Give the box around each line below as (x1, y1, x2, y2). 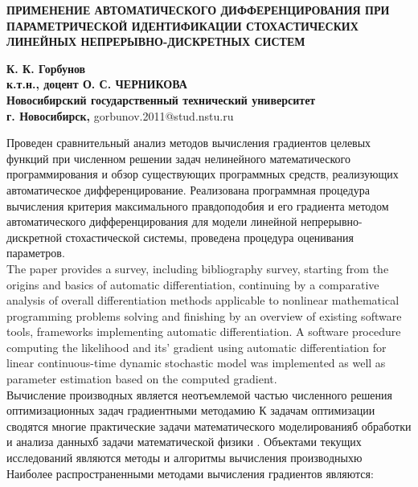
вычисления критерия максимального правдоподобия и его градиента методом (6, 197, 389, 214)
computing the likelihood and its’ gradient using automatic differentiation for (6, 338, 387, 355)
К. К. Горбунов (6, 59, 86, 76)
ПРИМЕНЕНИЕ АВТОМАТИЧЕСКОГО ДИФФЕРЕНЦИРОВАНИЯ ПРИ (6, 2, 390, 18)
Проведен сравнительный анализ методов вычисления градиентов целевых (6, 134, 371, 151)
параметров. (6, 244, 65, 261)
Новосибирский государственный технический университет (6, 91, 316, 108)
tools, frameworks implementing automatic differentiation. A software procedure (6, 323, 401, 340)
